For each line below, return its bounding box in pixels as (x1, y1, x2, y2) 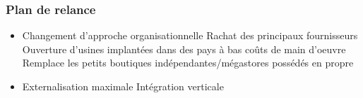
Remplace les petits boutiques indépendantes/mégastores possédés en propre (22, 55, 354, 70)
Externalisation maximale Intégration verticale (22, 79, 224, 93)
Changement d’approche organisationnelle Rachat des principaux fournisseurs (22, 28, 358, 43)
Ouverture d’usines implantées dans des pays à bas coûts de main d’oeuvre (22, 41, 346, 56)
